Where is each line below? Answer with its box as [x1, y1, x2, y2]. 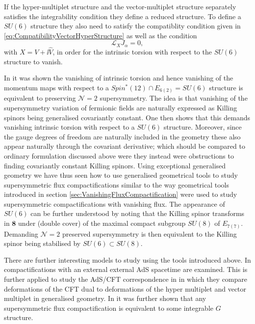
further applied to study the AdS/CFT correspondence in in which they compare [4, 273, 248, 284]
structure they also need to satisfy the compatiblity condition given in [30, 21, 241, 31]
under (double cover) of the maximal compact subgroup [18, 218, 186, 228]
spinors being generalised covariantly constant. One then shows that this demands [4, 112, 251, 122]
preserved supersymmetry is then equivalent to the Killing [62, 228, 237, 239]
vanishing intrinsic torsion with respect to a [4, 122, 135, 132]
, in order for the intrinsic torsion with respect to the [52, 47, 212, 57]
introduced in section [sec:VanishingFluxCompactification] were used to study [4, 189, 237, 199]
